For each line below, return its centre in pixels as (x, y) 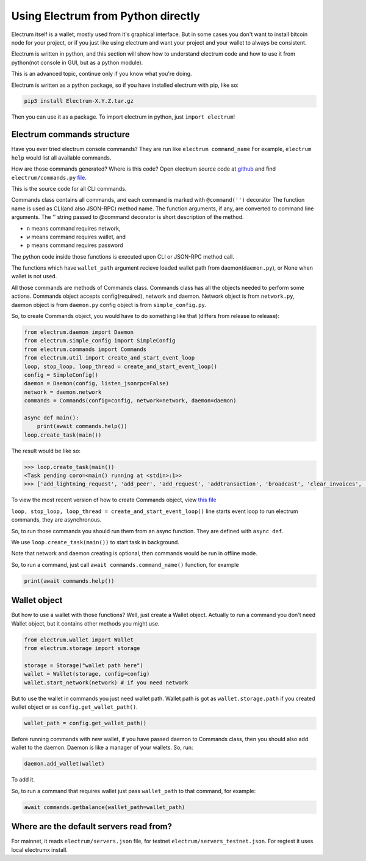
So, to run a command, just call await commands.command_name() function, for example (125, 564)
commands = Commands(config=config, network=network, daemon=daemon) (130, 401)
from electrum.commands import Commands (85, 349)
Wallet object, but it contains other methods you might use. (85, 623)
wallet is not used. (34, 276)
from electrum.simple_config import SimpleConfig (100, 341)
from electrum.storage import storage (82, 649)
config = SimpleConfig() (61, 375)
